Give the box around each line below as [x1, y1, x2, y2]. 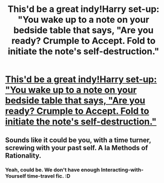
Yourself [5, 173, 26, 180]
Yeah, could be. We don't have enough [5, 166, 100, 173]
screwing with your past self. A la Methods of [5, 143, 148, 152]
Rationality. [5, 151, 41, 160]
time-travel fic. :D [27, 173, 71, 180]
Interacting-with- [101, 166, 144, 173]
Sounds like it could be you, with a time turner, [5, 136, 152, 144]
